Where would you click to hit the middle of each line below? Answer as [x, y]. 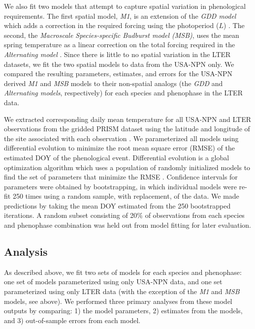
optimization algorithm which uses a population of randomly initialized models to [127, 167]
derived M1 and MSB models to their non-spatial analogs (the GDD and [113, 83]
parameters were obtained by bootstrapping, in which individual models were [120, 186]
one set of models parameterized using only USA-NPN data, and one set [113, 282]
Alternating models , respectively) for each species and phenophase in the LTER [123, 93]
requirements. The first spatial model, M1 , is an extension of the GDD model [120, 15]
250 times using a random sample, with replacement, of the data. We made [126, 196]
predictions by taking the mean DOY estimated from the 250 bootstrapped [117, 205]
